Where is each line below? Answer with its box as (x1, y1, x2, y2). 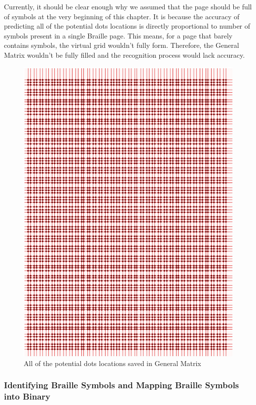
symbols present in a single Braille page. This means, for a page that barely (4, 30, 233, 40)
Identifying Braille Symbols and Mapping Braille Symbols (4, 379, 239, 391)
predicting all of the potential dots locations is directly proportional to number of (4, 21, 251, 31)
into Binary (4, 390, 51, 403)
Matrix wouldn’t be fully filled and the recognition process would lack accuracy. (4, 49, 245, 60)
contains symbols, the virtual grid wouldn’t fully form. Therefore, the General (4, 40, 239, 50)
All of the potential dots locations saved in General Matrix (24, 358, 201, 368)
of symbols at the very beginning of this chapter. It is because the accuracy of (4, 11, 240, 21)
